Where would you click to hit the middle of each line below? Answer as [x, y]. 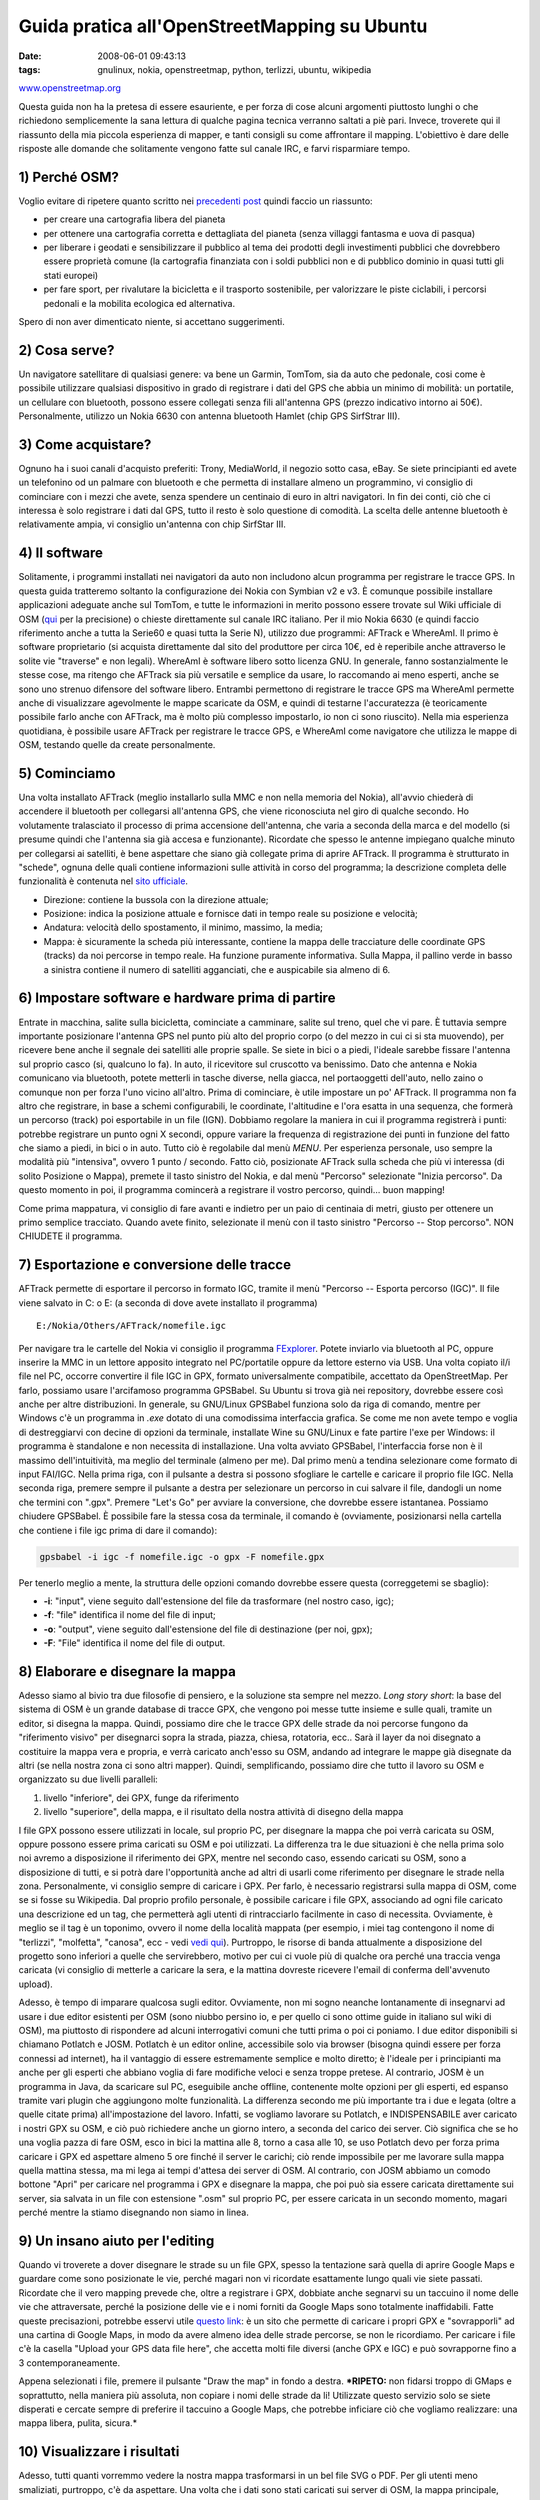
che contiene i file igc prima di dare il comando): [118, 1530]
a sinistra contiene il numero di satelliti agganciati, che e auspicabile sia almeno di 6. [217, 969]
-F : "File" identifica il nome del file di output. [134, 1643]
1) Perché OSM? [69, 176]
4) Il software [61, 553]
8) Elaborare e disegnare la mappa [127, 1671]
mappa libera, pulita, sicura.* [78, 2423]
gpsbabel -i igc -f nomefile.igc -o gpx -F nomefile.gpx [182, 1556]
